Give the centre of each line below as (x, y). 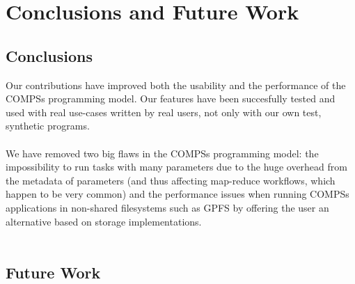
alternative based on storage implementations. (104, 221)
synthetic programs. (48, 126)
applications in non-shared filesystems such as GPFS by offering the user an (167, 207)
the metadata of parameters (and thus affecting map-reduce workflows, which (171, 180)
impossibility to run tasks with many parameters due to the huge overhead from (176, 167)
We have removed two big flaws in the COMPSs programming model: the (162, 153)
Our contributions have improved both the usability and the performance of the (176, 85)
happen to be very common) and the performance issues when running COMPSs (177, 194)
